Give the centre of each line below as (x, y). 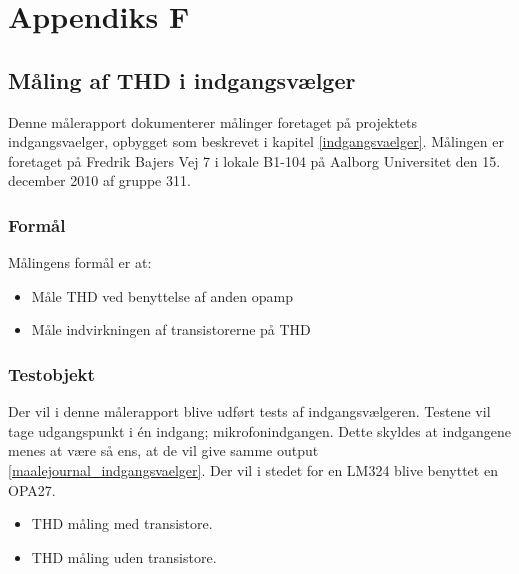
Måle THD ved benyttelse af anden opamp (162, 295)
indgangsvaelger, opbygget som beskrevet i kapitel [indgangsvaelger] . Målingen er (256, 141)
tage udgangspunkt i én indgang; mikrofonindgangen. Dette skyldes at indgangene (259, 430)
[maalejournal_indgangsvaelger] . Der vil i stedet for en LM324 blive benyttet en (253, 469)
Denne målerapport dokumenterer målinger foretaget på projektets (212, 121)
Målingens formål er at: (80, 262)
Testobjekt (51, 373)
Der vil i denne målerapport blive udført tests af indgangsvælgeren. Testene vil (249, 411)
